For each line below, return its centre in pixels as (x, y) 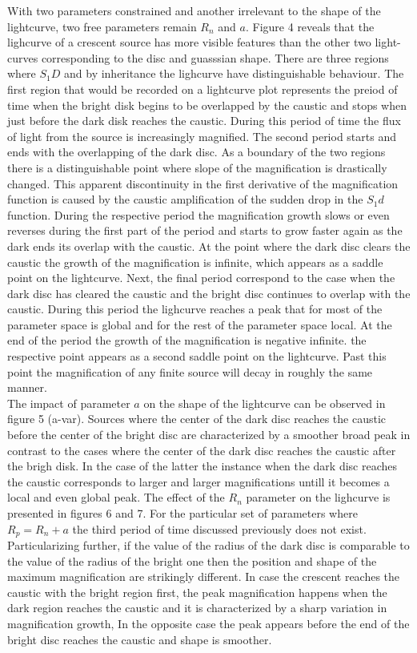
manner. (27, 387)
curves (23, 57)
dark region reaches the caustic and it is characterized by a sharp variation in (197, 608)
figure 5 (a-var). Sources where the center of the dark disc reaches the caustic (197, 419)
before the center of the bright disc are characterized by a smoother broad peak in (209, 435)
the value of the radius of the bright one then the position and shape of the (192, 560)
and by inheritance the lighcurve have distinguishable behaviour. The (234, 73)
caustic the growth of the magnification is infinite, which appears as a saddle (195, 262)
